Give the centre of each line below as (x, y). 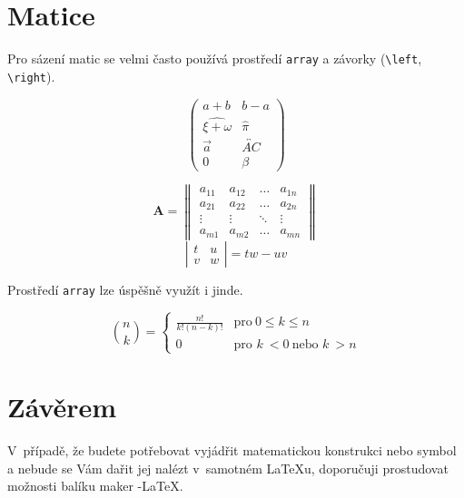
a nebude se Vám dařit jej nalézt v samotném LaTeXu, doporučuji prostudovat (228, 468)
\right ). (31, 76)
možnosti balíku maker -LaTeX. (95, 486)
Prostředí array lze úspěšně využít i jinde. (125, 289)
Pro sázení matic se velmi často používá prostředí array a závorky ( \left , (215, 59)
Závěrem (62, 406)
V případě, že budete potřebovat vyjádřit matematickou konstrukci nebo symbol (232, 449)
